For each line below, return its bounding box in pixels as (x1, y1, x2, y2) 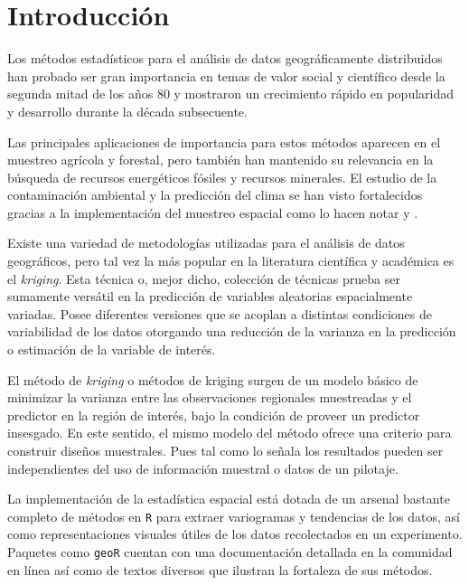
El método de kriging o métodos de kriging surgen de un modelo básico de (7, 370, 418, 389)
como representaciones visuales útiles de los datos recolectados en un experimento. (7, 524, 463, 543)
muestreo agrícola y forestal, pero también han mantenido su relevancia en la (7, 150, 434, 169)
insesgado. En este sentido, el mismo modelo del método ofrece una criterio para (7, 423, 452, 442)
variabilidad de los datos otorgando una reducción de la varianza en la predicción (7, 322, 456, 341)
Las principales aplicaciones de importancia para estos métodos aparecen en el (7, 132, 441, 151)
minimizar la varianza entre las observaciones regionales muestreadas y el (7, 388, 412, 407)
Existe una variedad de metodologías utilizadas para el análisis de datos (7, 233, 405, 252)
